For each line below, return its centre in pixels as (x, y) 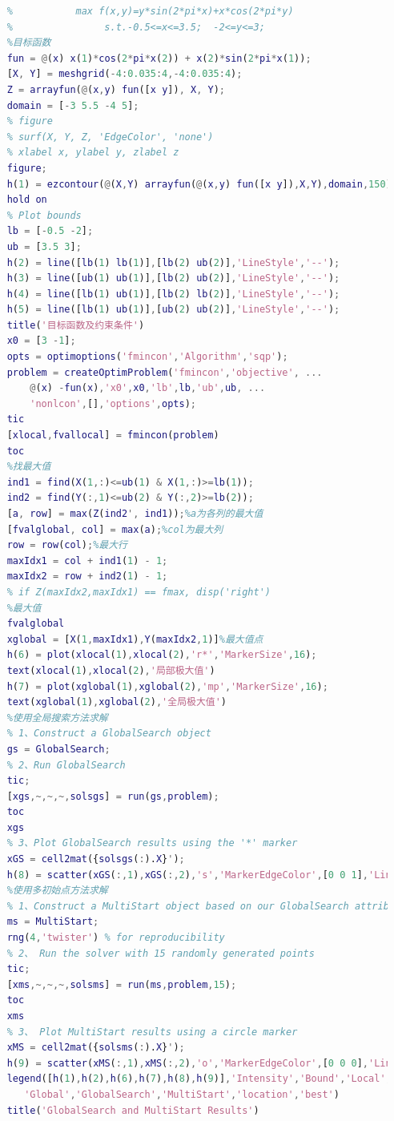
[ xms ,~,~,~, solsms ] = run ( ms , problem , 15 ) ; (122, 984)
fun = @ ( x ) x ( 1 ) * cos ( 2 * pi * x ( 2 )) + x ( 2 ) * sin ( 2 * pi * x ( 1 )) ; (159, 58)
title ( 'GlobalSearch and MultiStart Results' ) (133, 1110)
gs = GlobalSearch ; (58, 749)
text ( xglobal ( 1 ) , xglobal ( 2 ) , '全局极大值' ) (117, 702)
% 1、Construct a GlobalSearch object (109, 734)
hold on (27, 200)
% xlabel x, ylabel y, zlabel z (93, 153)
